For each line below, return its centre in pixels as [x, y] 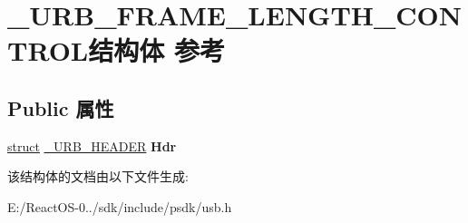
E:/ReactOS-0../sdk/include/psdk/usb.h [120, 206]
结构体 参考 [156, 50]
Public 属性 [61, 107]
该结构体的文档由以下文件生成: [98, 176]
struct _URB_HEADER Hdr [92, 145]
